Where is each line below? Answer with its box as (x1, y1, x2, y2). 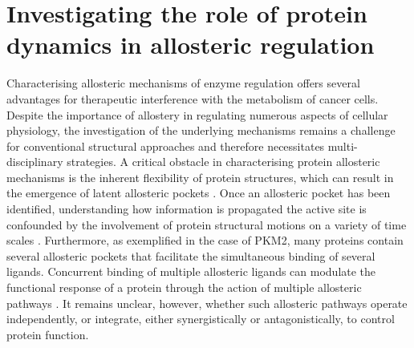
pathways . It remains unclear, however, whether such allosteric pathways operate (6, 294, 408, 311)
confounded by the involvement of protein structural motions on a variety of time (6, 216, 407, 233)
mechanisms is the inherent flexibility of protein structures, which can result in (6, 168, 394, 185)
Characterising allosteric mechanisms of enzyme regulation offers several (6, 75, 360, 91)
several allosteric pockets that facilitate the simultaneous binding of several (6, 247, 375, 264)
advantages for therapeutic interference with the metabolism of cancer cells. (6, 90, 379, 107)
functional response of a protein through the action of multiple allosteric (6, 279, 362, 296)
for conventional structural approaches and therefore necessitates (6, 137, 325, 154)
